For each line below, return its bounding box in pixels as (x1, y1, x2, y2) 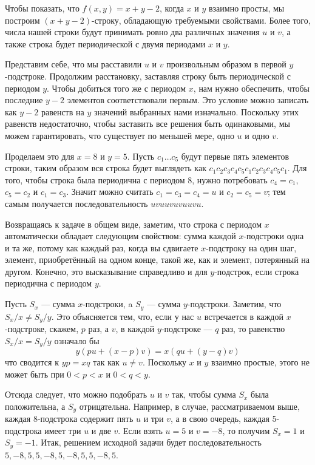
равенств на (41, 105, 84, 118)
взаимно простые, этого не (211, 356, 310, 368)
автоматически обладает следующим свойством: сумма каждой (5, 229, 236, 242)
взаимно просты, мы (208, 2, 285, 14)
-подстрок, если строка (214, 265, 299, 277)
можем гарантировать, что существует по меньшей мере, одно (5, 129, 234, 141)
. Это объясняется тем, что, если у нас (51, 310, 194, 322)
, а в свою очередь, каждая (171, 412, 269, 425)
